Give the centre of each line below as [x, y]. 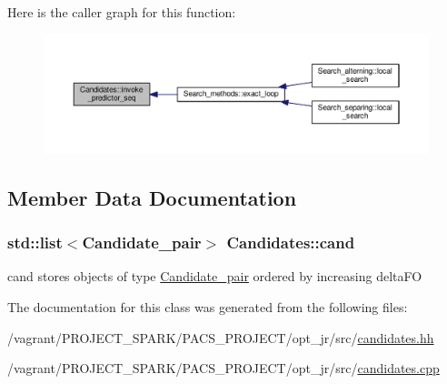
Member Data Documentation [152, 197]
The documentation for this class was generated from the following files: [208, 307]
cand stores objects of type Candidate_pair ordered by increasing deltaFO [215, 276]
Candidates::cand [291, 243]
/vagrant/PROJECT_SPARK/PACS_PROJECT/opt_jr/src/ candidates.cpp [223, 368]
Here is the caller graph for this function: [122, 12]
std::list [35, 243]
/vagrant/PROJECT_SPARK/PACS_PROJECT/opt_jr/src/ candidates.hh [221, 337]
